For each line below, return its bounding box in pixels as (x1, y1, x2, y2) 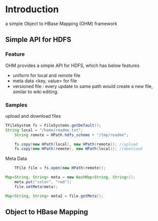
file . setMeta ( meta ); (14, 184, 58, 189)
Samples (5, 101, 28, 108)
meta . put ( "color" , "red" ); (14, 180, 72, 185)
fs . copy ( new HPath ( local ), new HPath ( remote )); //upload (14, 142, 138, 147)
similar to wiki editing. (12, 89, 59, 95)
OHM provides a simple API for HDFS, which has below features (5, 62, 140, 69)
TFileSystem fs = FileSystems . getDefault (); (5, 123, 101, 128)
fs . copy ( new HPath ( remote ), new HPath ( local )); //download (14, 146, 143, 151)
